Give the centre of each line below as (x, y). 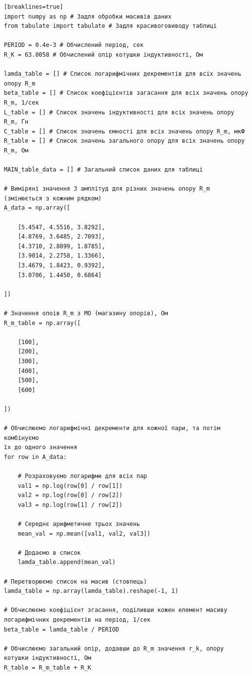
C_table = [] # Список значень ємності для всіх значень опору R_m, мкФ (124, 131)
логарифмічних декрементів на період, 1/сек (77, 620)
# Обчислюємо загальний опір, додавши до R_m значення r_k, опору (114, 648)
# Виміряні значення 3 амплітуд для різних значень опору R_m (107, 189)
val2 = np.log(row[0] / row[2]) (70, 495)
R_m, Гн (16, 122)
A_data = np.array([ (37, 208)
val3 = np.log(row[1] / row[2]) (70, 505)
